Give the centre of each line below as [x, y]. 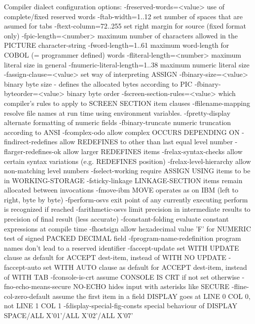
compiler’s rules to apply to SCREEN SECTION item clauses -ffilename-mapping [127, 103]
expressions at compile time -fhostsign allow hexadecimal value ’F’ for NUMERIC [127, 228]
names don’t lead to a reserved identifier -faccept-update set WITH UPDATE [122, 247]
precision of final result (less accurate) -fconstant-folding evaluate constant [116, 219]
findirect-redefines [31, 142]
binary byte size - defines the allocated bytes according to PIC [98, 83]
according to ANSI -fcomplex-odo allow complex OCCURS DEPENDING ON [122, 132]
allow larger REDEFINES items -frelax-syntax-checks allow [153, 151]
